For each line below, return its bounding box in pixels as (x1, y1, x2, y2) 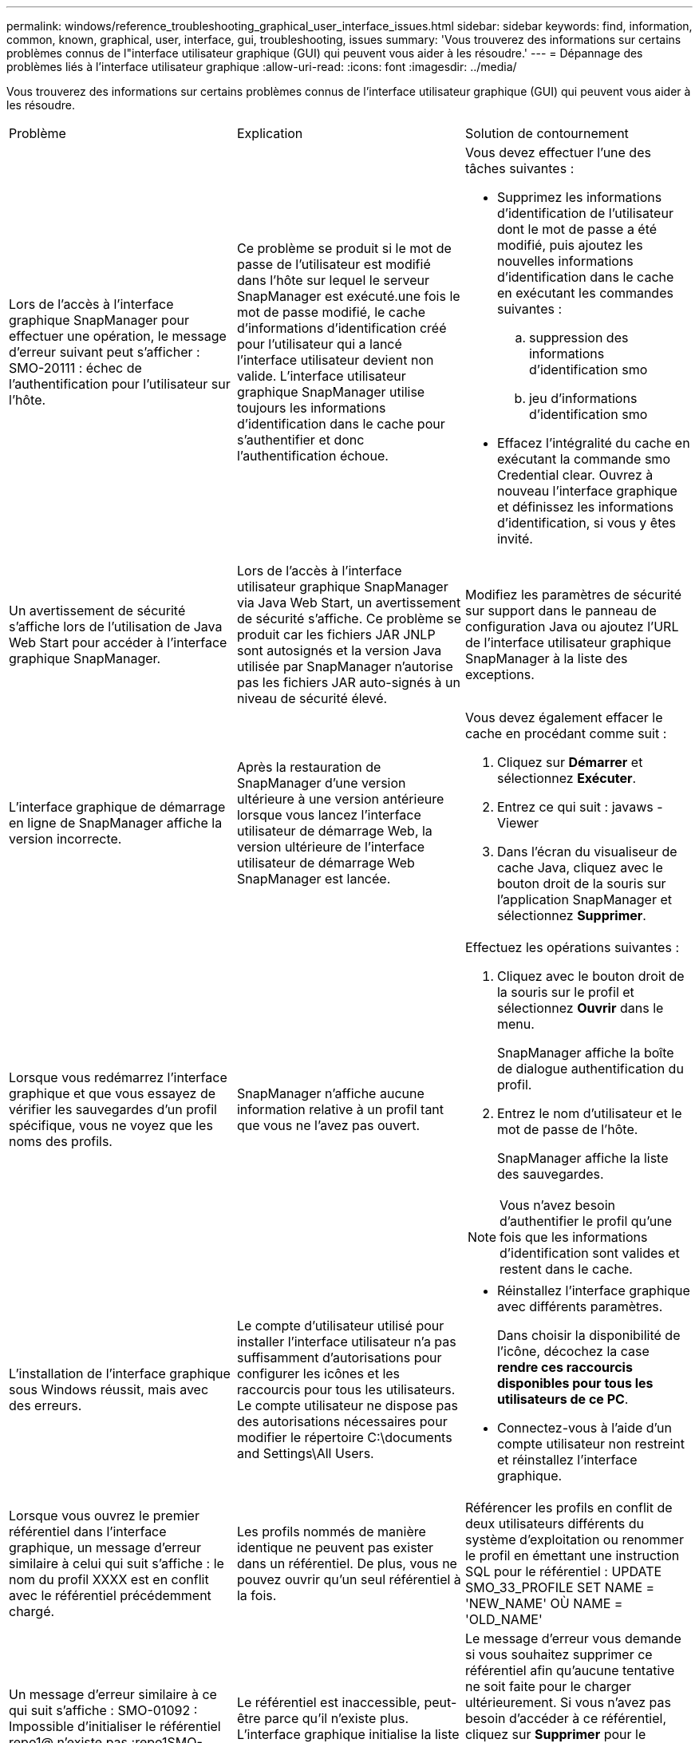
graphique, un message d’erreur (9, 1539, 202, 1555)
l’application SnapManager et (496, 891, 672, 907)
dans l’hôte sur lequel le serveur (236, 272, 430, 288)
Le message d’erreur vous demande (464, 1630, 681, 1646)
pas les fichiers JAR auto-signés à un (236, 674, 460, 690)
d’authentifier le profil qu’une (500, 1213, 673, 1229)
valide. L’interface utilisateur (236, 368, 406, 384)
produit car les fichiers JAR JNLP (236, 626, 436, 642)
